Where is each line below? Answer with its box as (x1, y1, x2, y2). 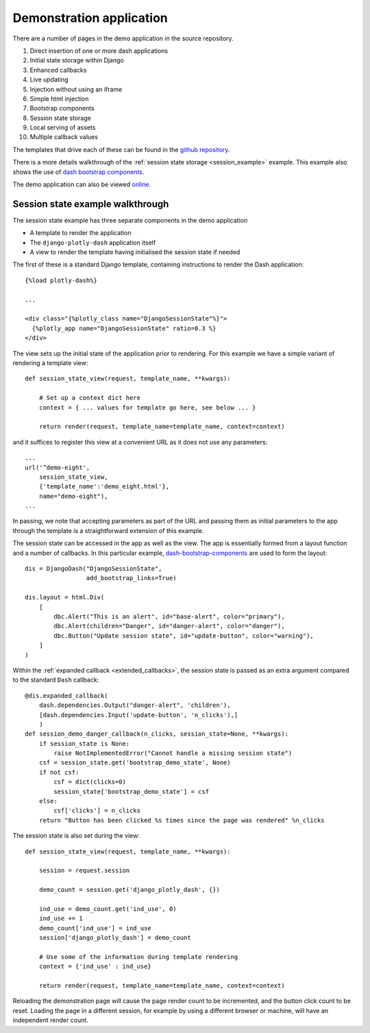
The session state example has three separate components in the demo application (12, 216, 248, 224)
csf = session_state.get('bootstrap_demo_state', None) (38, 759, 231, 767)
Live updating (29, 75, 69, 84)
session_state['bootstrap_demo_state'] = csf (53, 788, 209, 795)
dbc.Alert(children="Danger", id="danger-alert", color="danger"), (53, 622, 285, 630)
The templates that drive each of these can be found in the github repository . (12, 145, 230, 153)
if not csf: (38, 768, 79, 776)
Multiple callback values (29, 133, 99, 141)
